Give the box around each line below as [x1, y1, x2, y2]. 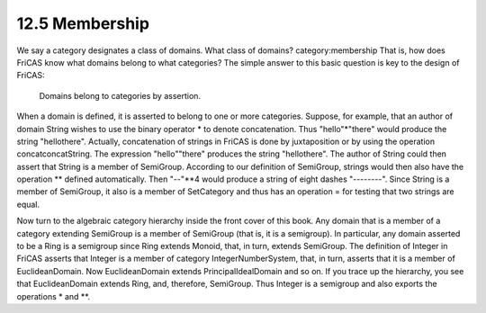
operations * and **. [16, 291, 90, 301]
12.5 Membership [16, 13, 150, 33]
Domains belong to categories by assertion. [39, 90, 202, 101]
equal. [16, 199, 40, 210]
